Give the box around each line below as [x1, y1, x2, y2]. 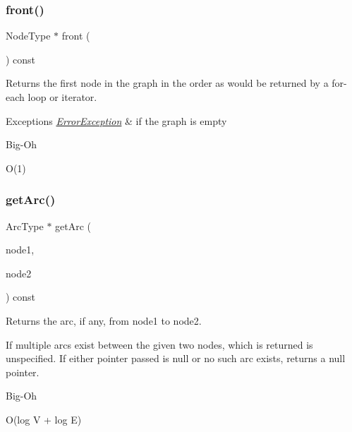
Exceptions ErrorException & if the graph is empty [6, 113, 227, 128]
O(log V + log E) [6, 412, 82, 426]
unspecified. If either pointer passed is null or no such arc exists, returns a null [6, 351, 346, 366]
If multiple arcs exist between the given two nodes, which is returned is [6, 337, 313, 352]
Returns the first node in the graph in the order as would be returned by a [6, 76, 329, 90]
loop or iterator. [28, 90, 97, 104]
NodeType [6, 28, 51, 43]
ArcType [6, 218, 44, 233]
